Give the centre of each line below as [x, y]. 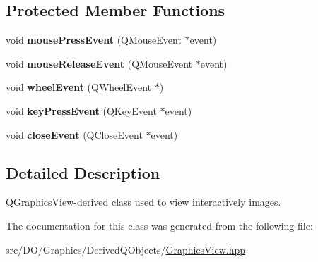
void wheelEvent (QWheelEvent [79, 87]
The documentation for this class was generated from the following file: [159, 225]
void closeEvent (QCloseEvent [74, 134]
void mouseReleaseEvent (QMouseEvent [99, 63]
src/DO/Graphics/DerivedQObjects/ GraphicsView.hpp [126, 249]
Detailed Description [83, 172]
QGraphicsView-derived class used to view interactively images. [143, 202]
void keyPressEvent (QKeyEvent [81, 110]
